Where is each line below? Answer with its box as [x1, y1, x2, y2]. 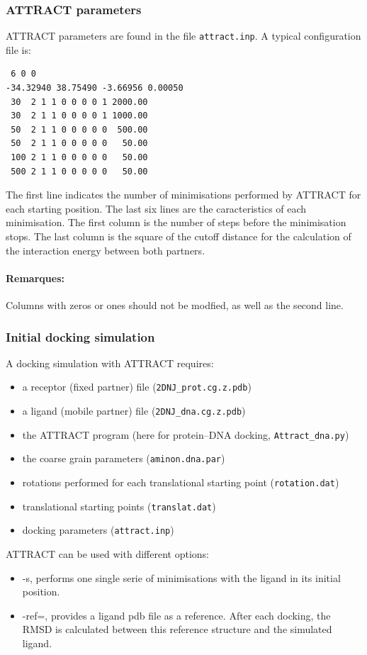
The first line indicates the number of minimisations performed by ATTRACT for [6, 187, 361, 202]
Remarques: [6, 270, 64, 285]
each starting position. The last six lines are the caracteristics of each [6, 201, 307, 215]
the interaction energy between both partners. [6, 242, 205, 257]
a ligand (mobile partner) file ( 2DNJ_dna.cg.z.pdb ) [22, 403, 246, 418]
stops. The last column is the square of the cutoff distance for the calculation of [6, 229, 351, 243]
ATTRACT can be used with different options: [6, 546, 209, 561]
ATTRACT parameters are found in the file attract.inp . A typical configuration [6, 28, 361, 43]
